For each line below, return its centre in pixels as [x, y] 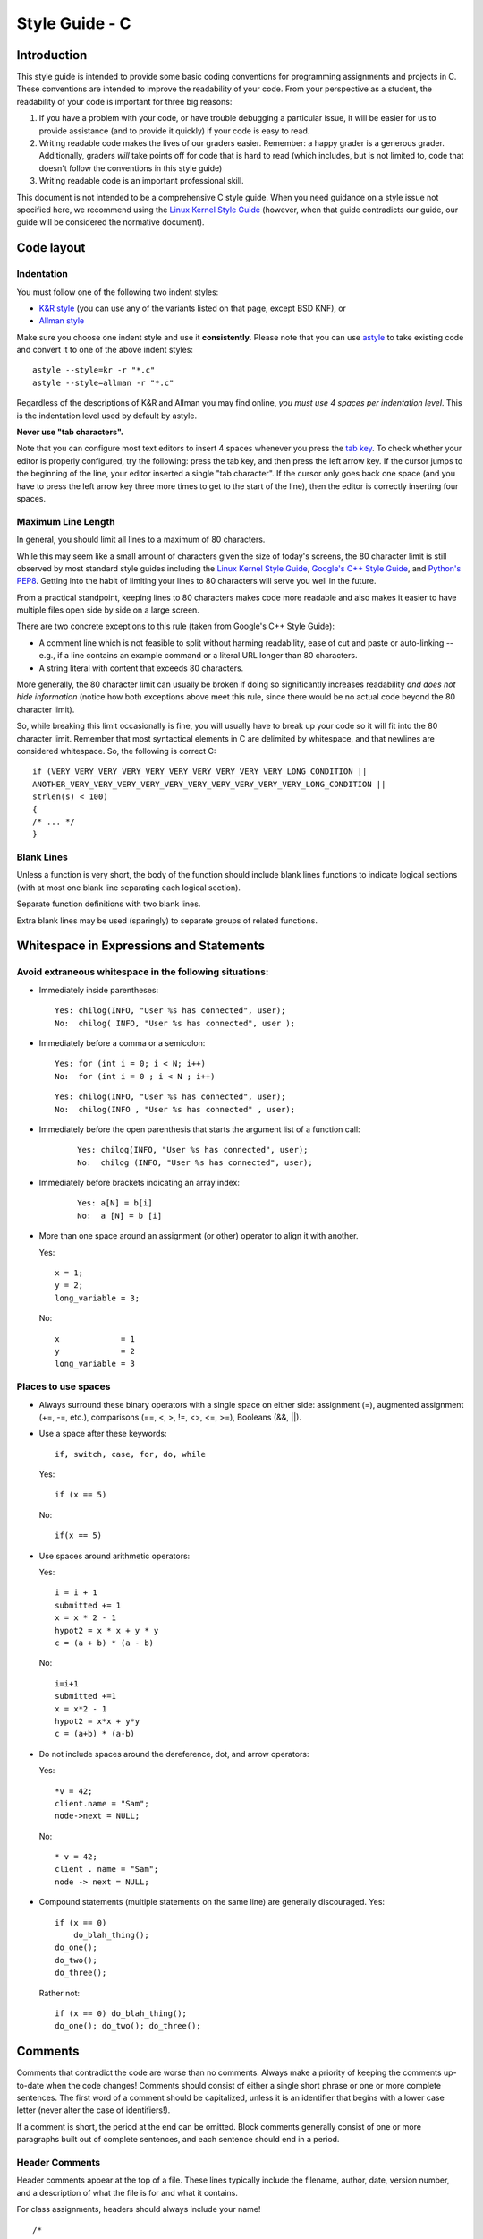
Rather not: [59, 1993]
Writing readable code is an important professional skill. [142, 181]
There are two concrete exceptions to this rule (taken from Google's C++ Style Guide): [176, 626]
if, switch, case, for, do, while [130, 1454]
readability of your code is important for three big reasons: [124, 101]
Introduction [52, 55]
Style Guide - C [74, 23]
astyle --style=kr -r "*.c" [94, 370]
